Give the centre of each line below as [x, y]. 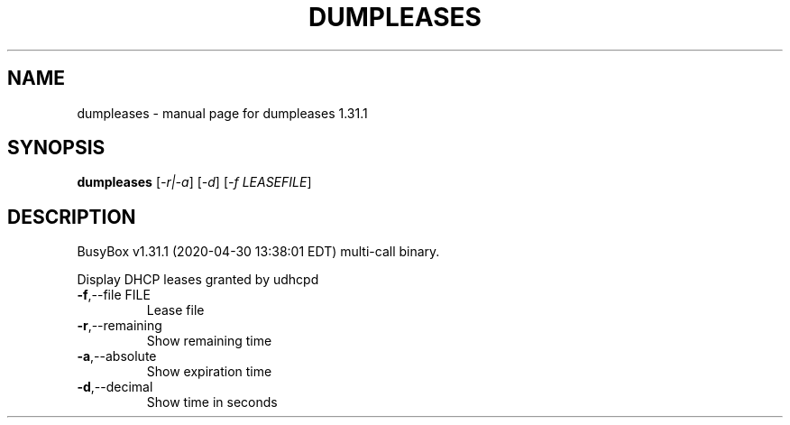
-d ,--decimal [115, 387]
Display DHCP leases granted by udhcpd [198, 280]
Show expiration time [209, 372]
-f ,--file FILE [114, 295]
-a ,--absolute [117, 356]
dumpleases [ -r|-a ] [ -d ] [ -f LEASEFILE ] [194, 182]
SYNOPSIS [56, 148]
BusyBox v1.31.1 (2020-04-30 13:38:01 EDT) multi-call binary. [258, 252]
